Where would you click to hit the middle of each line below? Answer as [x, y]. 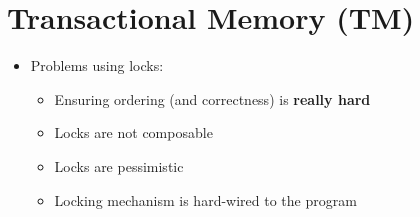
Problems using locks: [97, 65]
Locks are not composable [133, 132]
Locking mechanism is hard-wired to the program [205, 199]
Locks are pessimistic [119, 165]
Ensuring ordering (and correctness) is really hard [212, 98]
